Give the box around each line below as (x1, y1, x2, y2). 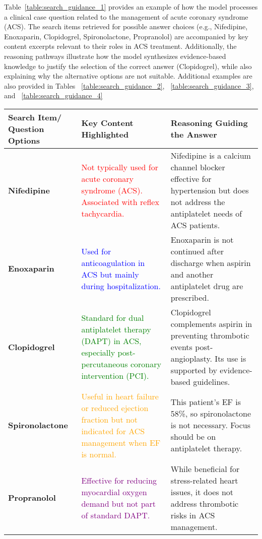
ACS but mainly (81, 268, 139, 280)
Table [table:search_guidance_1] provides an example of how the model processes (4, 2, 258, 12)
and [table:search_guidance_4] (4, 90, 103, 101)
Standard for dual (81, 312, 144, 324)
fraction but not (81, 413, 138, 425)
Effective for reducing (81, 474, 157, 486)
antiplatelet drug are (170, 280, 243, 292)
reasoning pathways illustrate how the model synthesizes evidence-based (4, 50, 226, 61)
